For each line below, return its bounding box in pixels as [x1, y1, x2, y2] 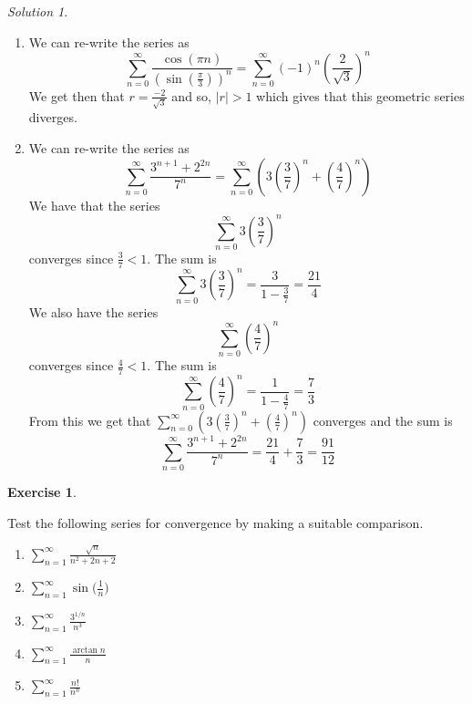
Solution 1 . [7, 2, 68, 20]
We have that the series [28, 195, 160, 214]
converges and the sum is [313, 410, 453, 430]
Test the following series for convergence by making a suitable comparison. [7, 512, 424, 532]
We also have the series [28, 302, 159, 321]
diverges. [28, 108, 77, 127]
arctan [72, 646, 97, 656]
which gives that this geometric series [256, 86, 465, 105]
